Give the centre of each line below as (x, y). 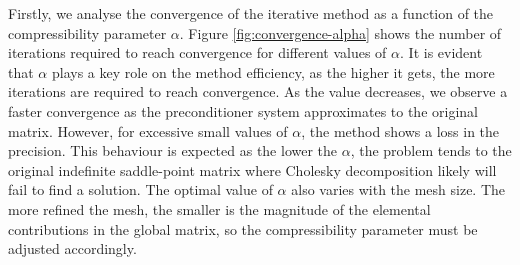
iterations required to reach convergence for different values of (197, 52)
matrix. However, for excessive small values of (148, 130)
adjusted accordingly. (72, 248)
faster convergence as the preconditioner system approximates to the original (243, 110)
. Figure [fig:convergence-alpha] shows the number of (340, 32)
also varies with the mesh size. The (398, 189)
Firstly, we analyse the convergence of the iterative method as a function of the (251, 13)
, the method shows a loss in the (400, 130)
